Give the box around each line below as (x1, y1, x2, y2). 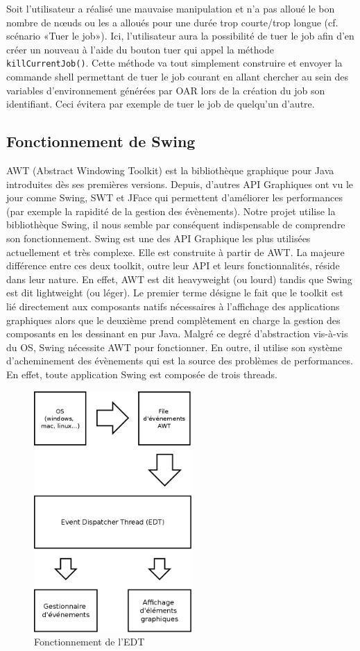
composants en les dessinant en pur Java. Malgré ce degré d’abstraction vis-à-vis (6, 326, 348, 341)
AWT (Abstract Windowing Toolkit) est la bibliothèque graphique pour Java (6, 163, 334, 178)
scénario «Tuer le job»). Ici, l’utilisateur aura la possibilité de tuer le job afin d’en (6, 28, 354, 43)
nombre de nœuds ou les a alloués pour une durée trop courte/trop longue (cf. (6, 15, 338, 29)
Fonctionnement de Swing (6, 130, 196, 152)
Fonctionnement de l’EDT (34, 634, 145, 649)
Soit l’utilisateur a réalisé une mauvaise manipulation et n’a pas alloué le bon (6, 1, 335, 15)
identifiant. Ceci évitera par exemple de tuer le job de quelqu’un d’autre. (6, 96, 315, 111)
